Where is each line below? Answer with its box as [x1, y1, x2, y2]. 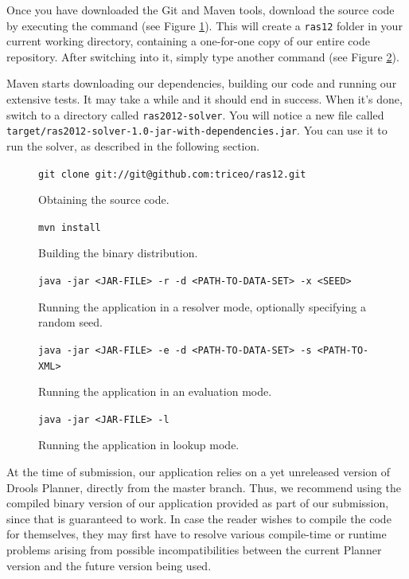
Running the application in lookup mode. [38, 436, 240, 453]
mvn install [38, 221, 101, 233]
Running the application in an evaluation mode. [38, 383, 272, 400]
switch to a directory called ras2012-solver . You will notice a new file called [6, 106, 384, 123]
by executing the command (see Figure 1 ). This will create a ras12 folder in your [6, 17, 403, 33]
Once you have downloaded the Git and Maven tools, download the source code [6, 2, 395, 18]
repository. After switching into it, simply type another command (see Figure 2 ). [6, 48, 399, 65]
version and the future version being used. [6, 557, 212, 573]
